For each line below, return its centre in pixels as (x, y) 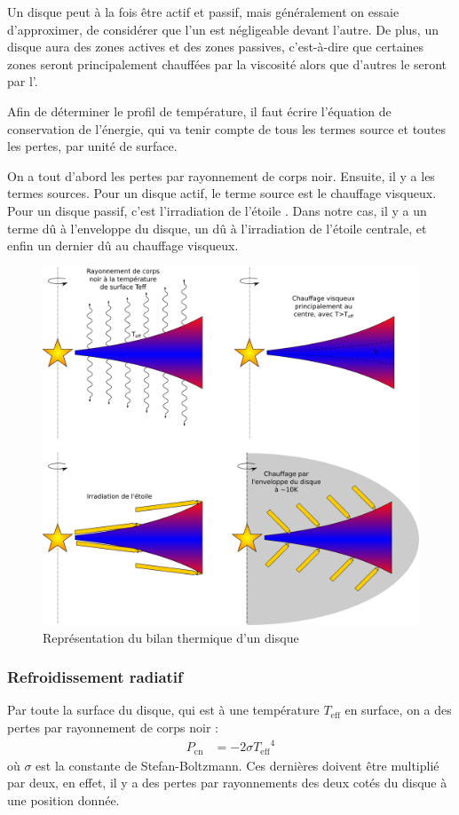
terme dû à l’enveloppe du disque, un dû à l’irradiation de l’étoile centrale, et (217, 228)
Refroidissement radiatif (95, 677)
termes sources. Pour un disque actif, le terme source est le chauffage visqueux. (222, 193)
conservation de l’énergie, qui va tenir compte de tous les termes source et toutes (227, 128)
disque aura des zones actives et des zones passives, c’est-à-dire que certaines (216, 47)
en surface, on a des (398, 710)
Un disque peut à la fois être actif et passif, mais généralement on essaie (203, 12)
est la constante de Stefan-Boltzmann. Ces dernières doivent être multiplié (237, 765)
